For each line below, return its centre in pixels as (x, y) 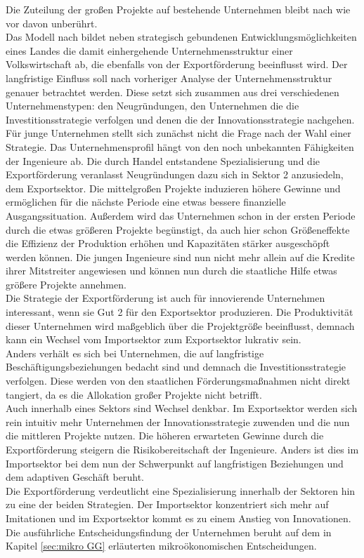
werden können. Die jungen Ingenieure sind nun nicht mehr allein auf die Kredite (180, 257)
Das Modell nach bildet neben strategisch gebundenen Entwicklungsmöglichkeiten (181, 37)
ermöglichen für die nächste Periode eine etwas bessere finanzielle (146, 202)
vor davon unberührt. (52, 23)
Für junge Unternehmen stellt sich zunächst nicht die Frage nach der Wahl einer (178, 133)
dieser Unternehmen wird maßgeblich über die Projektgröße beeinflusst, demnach (180, 325)
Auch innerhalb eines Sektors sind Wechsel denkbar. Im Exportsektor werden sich (182, 408)
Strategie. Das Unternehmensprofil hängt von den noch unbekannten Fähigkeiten (180, 146)
